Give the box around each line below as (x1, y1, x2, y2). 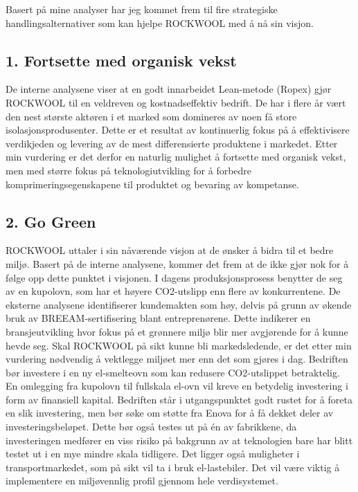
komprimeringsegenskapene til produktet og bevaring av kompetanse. (6, 176, 299, 191)
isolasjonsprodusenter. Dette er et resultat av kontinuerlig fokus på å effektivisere (6, 122, 350, 137)
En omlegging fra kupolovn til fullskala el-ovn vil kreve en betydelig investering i (6, 379, 348, 393)
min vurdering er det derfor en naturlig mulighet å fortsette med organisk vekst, (6, 149, 346, 164)
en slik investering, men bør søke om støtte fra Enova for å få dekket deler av (6, 406, 334, 420)
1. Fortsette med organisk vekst (6, 49, 237, 71)
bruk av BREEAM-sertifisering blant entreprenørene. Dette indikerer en (6, 311, 311, 325)
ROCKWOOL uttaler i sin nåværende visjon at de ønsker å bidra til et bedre (6, 243, 334, 257)
